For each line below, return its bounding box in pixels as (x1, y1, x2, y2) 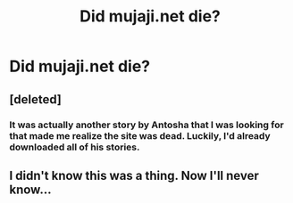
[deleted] (9, 92, 63, 107)
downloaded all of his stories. (9, 141, 140, 153)
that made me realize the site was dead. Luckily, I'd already (9, 129, 271, 142)
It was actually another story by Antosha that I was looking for (9, 118, 284, 131)
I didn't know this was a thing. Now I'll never (9, 167, 259, 183)
